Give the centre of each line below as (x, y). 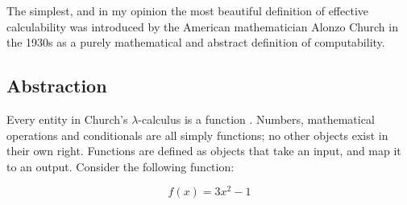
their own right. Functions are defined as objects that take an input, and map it (204, 151)
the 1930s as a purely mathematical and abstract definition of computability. (196, 42)
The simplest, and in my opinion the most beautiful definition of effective (188, 10)
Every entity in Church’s (67, 119)
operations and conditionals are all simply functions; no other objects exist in (197, 135)
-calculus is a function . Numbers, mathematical (256, 119)
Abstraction (57, 86)
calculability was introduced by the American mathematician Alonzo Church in (202, 26)
